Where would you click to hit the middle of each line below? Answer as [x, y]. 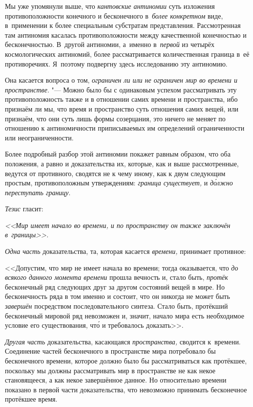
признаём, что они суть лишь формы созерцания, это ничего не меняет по [115, 118]
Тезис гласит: [24, 209]
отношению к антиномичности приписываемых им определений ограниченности [125, 128]
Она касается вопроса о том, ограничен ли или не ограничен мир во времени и [121, 80]
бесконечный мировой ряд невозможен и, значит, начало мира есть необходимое [125, 315]
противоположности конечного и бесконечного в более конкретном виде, [114, 15]
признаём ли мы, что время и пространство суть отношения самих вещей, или [122, 108]
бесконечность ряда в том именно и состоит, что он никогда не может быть [117, 296]
